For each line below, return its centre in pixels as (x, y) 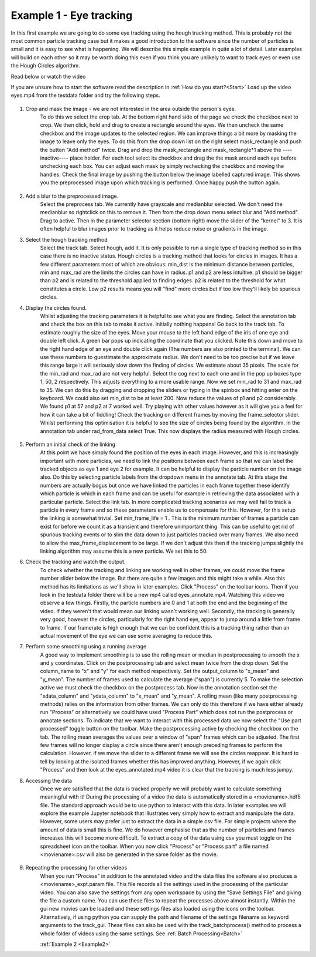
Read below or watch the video (48, 76)
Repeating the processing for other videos (76, 868)
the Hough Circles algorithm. (45, 66)
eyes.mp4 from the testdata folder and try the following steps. (85, 95)
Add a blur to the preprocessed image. (72, 196)
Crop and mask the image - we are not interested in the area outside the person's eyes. (131, 109)
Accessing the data (49, 780)
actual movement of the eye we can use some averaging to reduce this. (126, 635)
